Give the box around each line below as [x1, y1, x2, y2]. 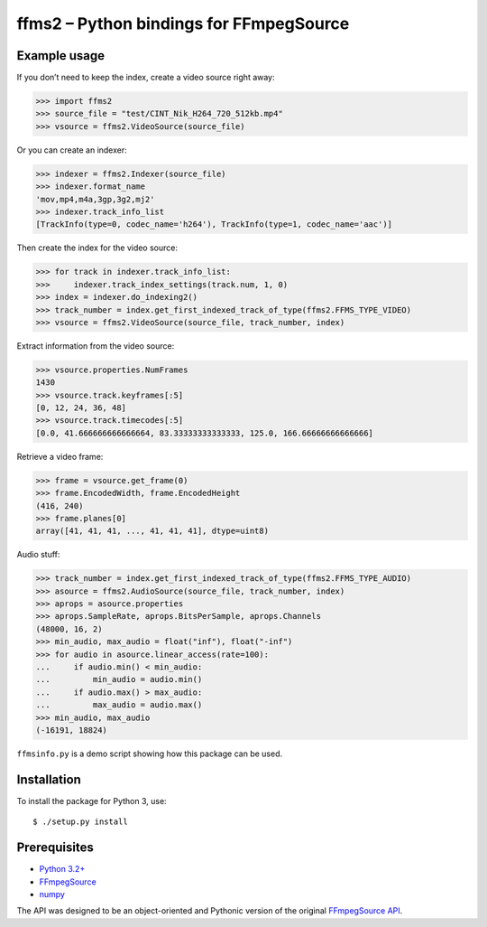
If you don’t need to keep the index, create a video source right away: [16, 72, 275, 83]
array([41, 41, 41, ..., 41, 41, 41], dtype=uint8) [35, 526, 270, 537]
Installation [16, 772, 81, 787]
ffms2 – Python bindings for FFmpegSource [16, 14, 350, 33]
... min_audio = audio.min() [35, 674, 203, 685]
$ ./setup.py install [32, 817, 128, 827]
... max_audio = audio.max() [35, 700, 203, 710]
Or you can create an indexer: [16, 145, 128, 155]
